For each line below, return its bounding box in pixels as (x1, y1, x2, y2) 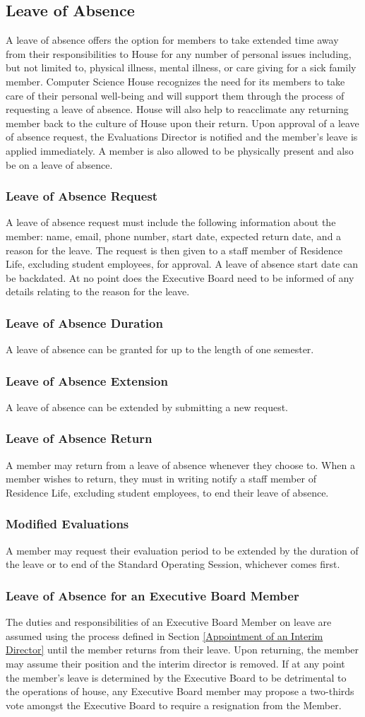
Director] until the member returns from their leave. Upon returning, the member (6, 642, 359, 657)
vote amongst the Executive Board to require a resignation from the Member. (6, 697, 342, 712)
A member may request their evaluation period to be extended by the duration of (6, 543, 359, 557)
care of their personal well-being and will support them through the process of (6, 88, 345, 102)
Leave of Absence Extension (6, 372, 168, 389)
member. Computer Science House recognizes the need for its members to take (6, 73, 345, 88)
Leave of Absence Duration (6, 314, 163, 331)
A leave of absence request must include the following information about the (6, 215, 336, 230)
